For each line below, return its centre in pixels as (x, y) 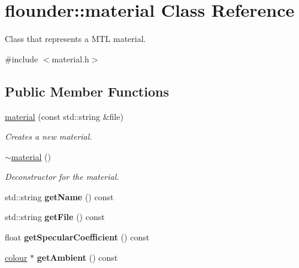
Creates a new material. (49, 136)
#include (22, 58)
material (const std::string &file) (64, 116)
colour (16, 257)
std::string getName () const (59, 196)
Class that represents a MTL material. (75, 39)
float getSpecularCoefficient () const (77, 237)
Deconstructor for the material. (62, 177)
